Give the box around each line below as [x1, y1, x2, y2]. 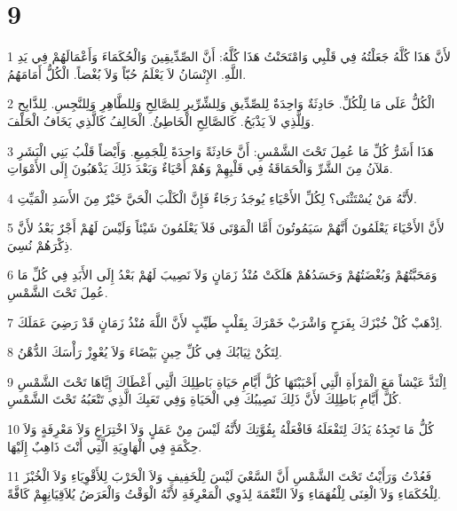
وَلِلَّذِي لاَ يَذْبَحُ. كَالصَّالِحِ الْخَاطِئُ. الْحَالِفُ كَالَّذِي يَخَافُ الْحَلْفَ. [7, 111, 315, 130]
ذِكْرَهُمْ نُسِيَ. [7, 235, 73, 254]
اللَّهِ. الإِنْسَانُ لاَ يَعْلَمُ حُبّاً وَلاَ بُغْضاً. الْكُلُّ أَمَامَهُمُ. [7, 64, 247, 83]
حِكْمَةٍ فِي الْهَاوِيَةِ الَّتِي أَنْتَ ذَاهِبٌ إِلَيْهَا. [7, 436, 202, 455]
